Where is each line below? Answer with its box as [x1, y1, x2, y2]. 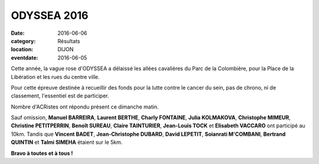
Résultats [57, 37, 80, 44]
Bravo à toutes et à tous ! [11, 149, 73, 156]
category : [11, 37, 36, 44]
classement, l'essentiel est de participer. [11, 92, 109, 100]
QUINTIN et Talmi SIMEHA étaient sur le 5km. [11, 139, 123, 146]
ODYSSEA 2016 [11, 9, 89, 22]
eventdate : [11, 54, 38, 61]
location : [11, 46, 34, 53]
